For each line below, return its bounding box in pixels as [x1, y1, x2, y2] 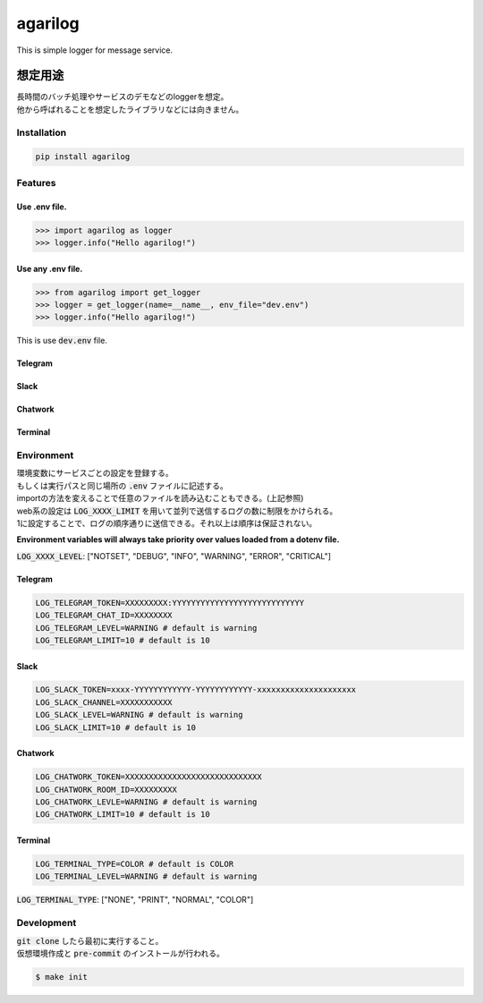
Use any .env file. [16, 263, 83, 274]
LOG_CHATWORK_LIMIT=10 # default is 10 [35, 810, 210, 820]
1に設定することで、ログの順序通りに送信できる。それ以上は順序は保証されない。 [16, 517, 318, 528]
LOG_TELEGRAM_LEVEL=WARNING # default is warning [35, 623, 258, 633]
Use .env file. [16, 201, 67, 212]
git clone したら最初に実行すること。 [16, 935, 164, 946]
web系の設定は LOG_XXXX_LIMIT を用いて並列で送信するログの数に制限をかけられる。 [16, 506, 338, 516]
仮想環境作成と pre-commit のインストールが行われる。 [16, 948, 225, 958]
